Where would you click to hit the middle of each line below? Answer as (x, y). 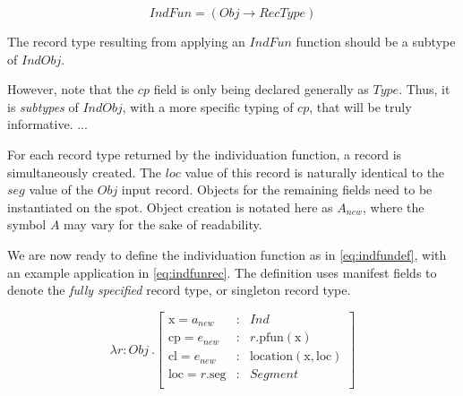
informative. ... (47, 124)
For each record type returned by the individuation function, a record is (205, 154)
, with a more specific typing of (208, 106)
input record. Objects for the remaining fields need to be (277, 189)
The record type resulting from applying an (126, 41)
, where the (394, 207)
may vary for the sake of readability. (163, 224)
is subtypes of (43, 106)
